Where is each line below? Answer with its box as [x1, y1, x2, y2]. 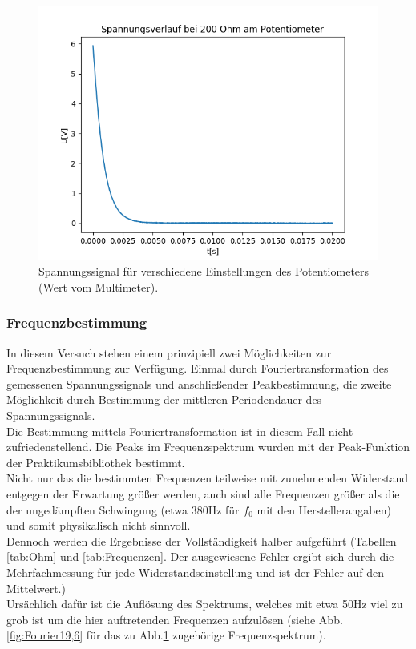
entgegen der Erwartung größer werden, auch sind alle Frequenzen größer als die [6, 486, 400, 502]
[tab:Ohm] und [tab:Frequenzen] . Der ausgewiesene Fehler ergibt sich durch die [6, 548, 394, 565]
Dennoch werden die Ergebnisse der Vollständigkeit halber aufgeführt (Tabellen [6, 532, 397, 549]
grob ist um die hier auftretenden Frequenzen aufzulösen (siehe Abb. [6, 611, 343, 627]
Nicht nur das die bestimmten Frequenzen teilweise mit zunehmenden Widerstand [6, 470, 409, 486]
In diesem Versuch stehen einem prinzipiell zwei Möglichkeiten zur [6, 344, 332, 361]
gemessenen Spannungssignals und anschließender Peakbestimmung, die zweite [6, 375, 392, 392]
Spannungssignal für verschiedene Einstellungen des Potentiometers [38, 263, 370, 280]
